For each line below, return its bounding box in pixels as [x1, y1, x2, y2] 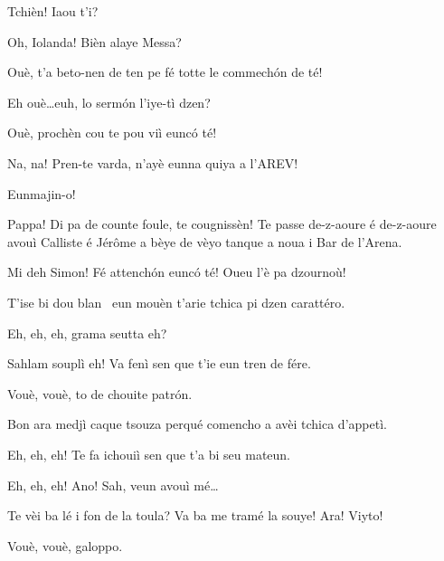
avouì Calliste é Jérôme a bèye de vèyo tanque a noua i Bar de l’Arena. [7, 232, 402, 251]
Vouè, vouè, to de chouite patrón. [7, 384, 193, 403]
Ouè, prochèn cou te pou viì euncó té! [7, 123, 217, 142]
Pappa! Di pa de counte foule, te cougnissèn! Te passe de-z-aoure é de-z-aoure [7, 214, 437, 233]
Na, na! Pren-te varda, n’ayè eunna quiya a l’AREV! [7, 153, 298, 172]
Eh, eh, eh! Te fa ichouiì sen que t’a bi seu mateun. [7, 444, 291, 463]
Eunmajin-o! [7, 184, 76, 203]
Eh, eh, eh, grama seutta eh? [7, 323, 167, 342]
